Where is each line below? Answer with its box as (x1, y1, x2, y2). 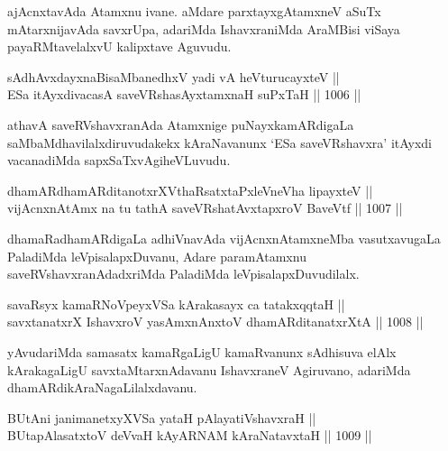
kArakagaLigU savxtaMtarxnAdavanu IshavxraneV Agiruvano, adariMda (7, 360, 411, 379)
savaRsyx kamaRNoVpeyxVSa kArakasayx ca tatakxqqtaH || (7, 294, 345, 313)
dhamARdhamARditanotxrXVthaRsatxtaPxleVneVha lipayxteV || (7, 180, 373, 199)
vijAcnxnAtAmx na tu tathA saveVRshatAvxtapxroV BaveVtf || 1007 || (7, 198, 403, 217)
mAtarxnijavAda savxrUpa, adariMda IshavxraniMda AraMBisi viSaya (7, 19, 400, 38)
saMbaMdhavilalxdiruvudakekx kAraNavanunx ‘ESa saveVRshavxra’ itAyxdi (7, 133, 433, 152)
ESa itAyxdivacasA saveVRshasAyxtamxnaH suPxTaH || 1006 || (7, 85, 361, 104)
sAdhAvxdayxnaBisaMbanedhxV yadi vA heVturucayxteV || (7, 67, 340, 86)
